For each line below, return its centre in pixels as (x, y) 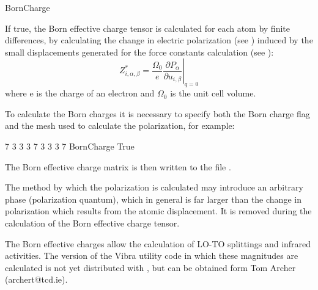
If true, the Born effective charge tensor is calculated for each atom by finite (147, 28)
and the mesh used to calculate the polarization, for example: (120, 125)
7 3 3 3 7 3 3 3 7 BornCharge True (70, 146)
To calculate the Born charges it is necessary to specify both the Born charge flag (157, 113)
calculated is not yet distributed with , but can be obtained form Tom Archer (150, 267)
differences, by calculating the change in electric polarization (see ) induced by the (159, 40)
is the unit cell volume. (213, 93)
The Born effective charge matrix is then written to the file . (118, 166)
